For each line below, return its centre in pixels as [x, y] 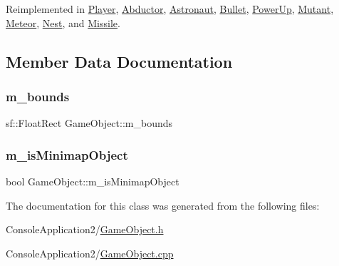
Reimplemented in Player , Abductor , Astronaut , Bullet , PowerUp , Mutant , [170, 9]
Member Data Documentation [119, 61]
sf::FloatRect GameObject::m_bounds [89, 123]
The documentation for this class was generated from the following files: [163, 205]
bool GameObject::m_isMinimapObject [93, 181]
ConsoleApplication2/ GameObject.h [85, 229]
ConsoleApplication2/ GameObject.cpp [90, 253]
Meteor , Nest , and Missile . [63, 22]
